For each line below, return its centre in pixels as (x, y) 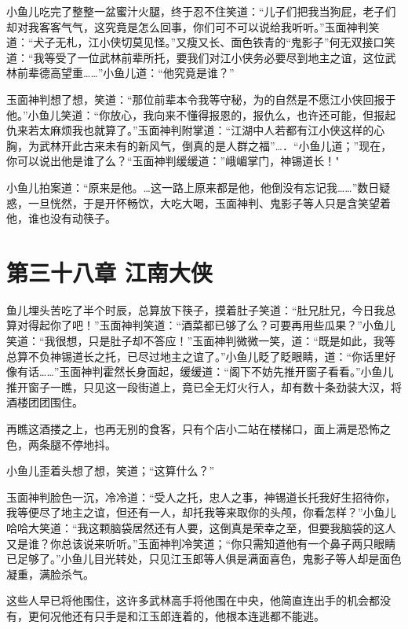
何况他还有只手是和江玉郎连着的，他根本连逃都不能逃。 (182, 615)
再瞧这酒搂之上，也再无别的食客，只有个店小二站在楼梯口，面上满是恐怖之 (199, 429)
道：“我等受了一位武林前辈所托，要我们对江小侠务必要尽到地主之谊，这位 (196, 57)
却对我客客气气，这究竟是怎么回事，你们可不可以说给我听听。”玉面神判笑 (193, 26)
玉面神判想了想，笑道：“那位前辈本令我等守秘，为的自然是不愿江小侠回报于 (201, 99)
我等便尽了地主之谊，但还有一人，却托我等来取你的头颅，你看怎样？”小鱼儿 (201, 512)
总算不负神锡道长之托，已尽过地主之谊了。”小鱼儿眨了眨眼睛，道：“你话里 (196, 356)
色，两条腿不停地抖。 (61, 444)
